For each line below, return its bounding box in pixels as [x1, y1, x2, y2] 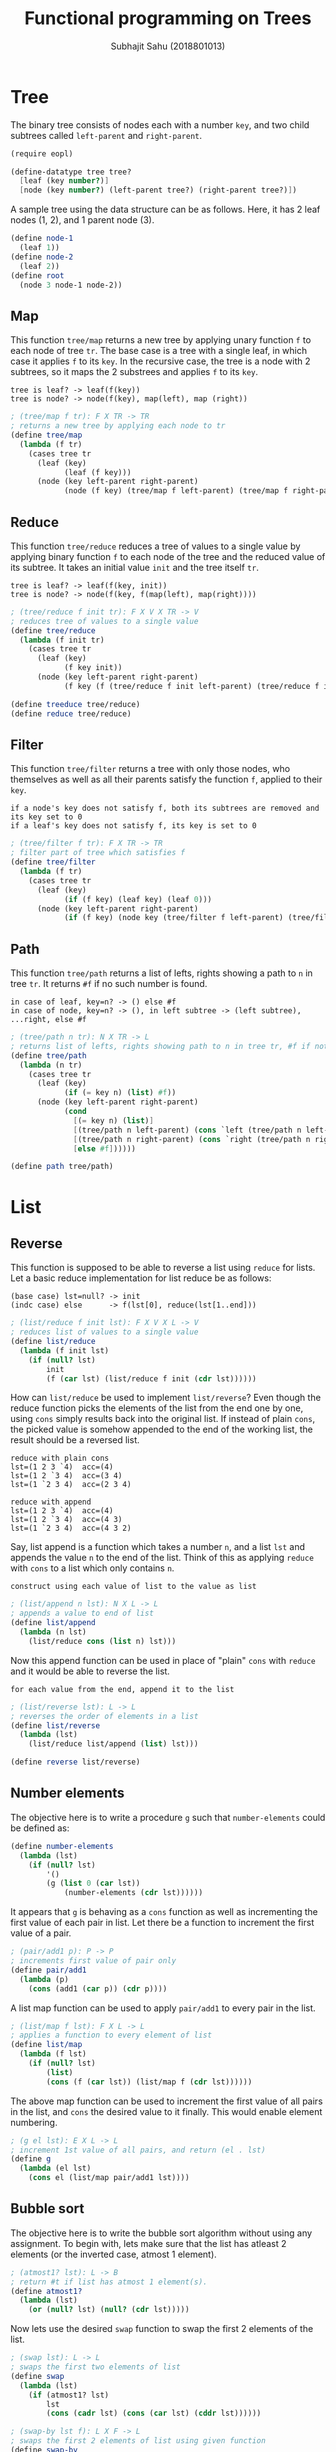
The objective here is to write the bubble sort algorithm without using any [10, 2227, 313, 2239]
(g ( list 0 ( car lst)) [46, 1878, 141, 1889]
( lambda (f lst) [19, 2049, 87, 2059]
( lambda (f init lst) [19, 1345, 110, 1356]
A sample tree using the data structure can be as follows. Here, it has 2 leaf [10, 203, 321, 216]
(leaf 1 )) [19, 243, 60, 253]
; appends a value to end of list [10, 1608, 155, 1619]
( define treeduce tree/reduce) [10, 699, 141, 709]
